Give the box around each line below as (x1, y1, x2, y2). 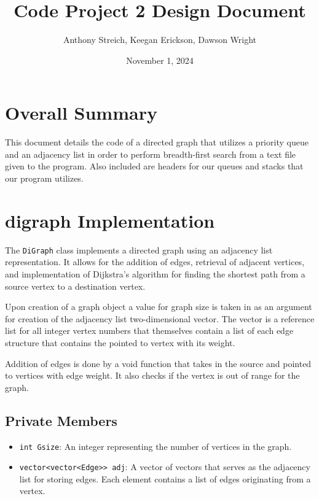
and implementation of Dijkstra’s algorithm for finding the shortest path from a (5, 268, 305, 280)
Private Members (5, 411, 117, 430)
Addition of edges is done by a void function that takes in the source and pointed (5, 357, 312, 369)
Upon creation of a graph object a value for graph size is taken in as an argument (5, 300, 312, 313)
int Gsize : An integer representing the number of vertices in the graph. (19, 439, 292, 452)
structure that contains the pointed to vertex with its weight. (5, 336, 235, 349)
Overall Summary (5, 100, 157, 125)
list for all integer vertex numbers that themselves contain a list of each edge (5, 324, 294, 337)
